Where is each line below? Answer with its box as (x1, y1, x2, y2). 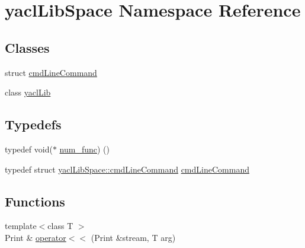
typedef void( (5, 142, 53, 155)
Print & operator (5, 231, 66, 243)
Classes (5, 38, 50, 56)
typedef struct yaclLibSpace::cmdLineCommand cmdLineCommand (5, 163, 249, 175)
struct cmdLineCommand (5, 66, 97, 78)
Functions (5, 192, 65, 210)
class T (47, 220, 73, 232)
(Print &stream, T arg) (91, 231, 176, 243)
